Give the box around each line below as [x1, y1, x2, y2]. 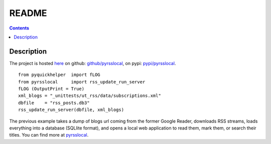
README [9, 7, 47, 18]
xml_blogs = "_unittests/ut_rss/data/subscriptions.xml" [18, 93, 162, 98]
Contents [9, 25, 30, 31]
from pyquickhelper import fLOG [18, 72, 100, 77]
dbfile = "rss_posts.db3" [18, 100, 90, 105]
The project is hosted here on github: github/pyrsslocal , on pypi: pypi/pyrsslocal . [9, 60, 176, 66]
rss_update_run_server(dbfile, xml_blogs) [18, 107, 124, 112]
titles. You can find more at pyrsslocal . [9, 132, 89, 138]
